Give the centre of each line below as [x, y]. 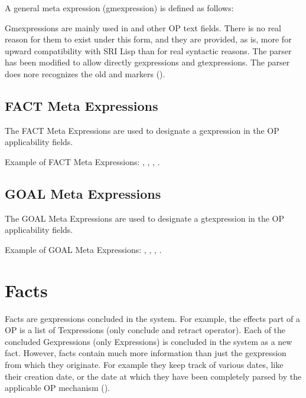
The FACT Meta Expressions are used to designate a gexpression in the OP [142, 130]
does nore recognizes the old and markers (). [85, 73]
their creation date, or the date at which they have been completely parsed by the [153, 376]
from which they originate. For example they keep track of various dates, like [144, 365]
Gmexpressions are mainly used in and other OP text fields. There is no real [143, 27]
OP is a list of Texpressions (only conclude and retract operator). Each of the [145, 330]
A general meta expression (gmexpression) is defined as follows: [119, 8]
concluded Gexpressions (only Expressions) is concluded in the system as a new [149, 341]
